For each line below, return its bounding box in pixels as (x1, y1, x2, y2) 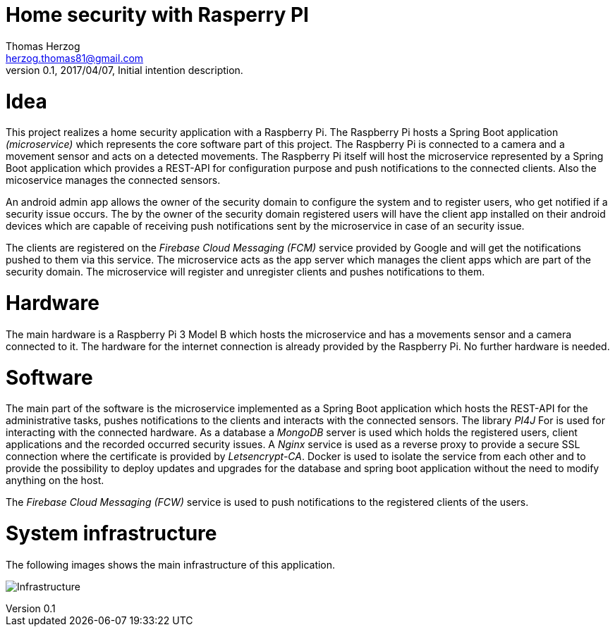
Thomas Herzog (6, 39, 80, 52)
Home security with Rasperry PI (6, 3, 309, 27)
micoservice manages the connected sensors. (6, 174, 221, 187)
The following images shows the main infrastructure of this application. (6, 558, 336, 571)
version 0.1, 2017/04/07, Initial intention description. (6, 63, 243, 76)
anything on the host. (6, 474, 104, 487)
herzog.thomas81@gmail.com (6, 51, 144, 64)
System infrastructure (6, 521, 217, 545)
